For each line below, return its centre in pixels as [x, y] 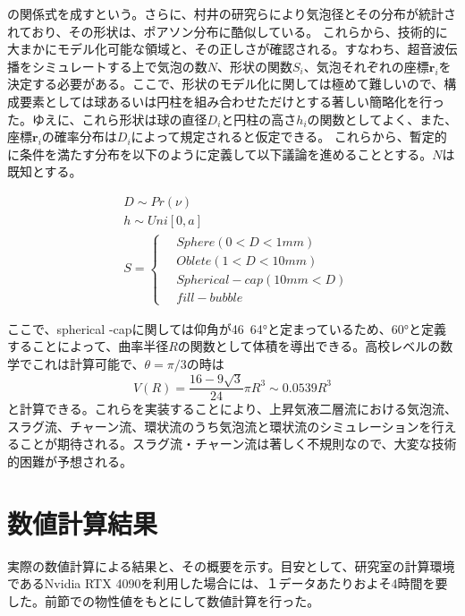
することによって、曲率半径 [88, 346]
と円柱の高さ [259, 119]
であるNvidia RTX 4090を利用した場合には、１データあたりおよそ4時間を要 [228, 583]
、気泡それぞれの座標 [366, 66]
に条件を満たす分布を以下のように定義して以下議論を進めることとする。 [220, 154]
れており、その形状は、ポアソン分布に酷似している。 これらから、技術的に [228, 31]
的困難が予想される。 [70, 462]
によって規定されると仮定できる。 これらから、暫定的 [289, 137]
